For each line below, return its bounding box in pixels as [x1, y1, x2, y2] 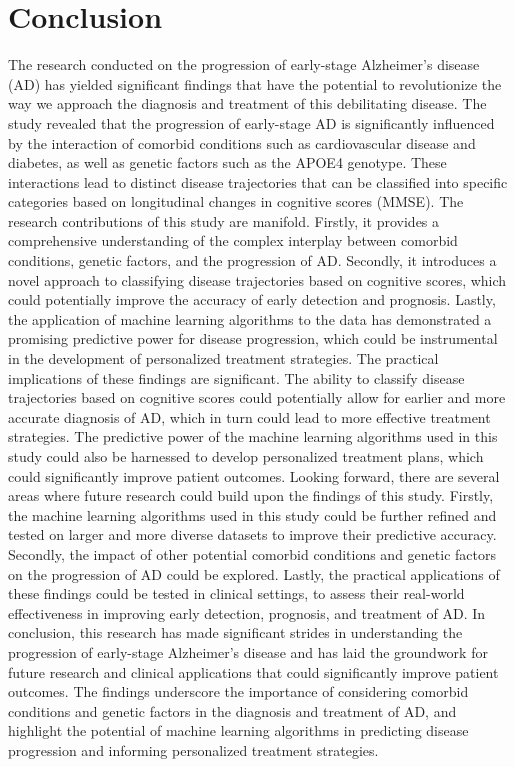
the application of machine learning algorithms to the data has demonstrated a [8, 308, 492, 329]
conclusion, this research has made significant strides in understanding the [8, 622, 463, 643]
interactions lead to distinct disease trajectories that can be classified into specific [8, 171, 508, 192]
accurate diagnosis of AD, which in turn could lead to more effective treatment [8, 406, 491, 427]
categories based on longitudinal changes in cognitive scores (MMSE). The [8, 191, 464, 212]
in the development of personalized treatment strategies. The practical [8, 348, 439, 369]
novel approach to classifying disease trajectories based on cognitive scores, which [8, 269, 507, 290]
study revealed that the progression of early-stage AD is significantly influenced [8, 112, 495, 133]
